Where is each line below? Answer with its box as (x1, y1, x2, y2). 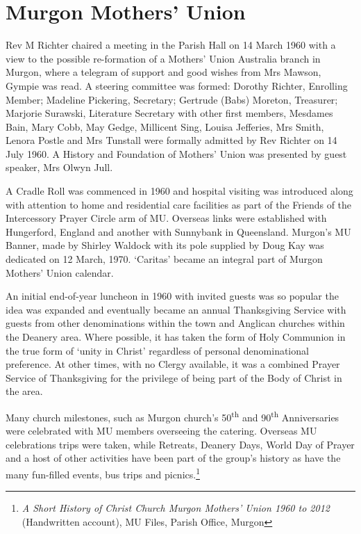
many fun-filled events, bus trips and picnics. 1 (6, 465, 200, 481)
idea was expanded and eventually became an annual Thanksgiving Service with (6, 302, 346, 316)
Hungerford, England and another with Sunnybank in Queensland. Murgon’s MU (6, 224, 351, 238)
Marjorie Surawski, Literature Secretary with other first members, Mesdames (6, 106, 333, 120)
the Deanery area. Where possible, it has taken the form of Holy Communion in (6, 330, 346, 343)
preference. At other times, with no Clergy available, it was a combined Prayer (6, 357, 340, 371)
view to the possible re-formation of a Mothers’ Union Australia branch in (6, 51, 321, 65)
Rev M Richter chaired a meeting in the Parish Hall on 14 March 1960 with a (6, 38, 336, 52)
